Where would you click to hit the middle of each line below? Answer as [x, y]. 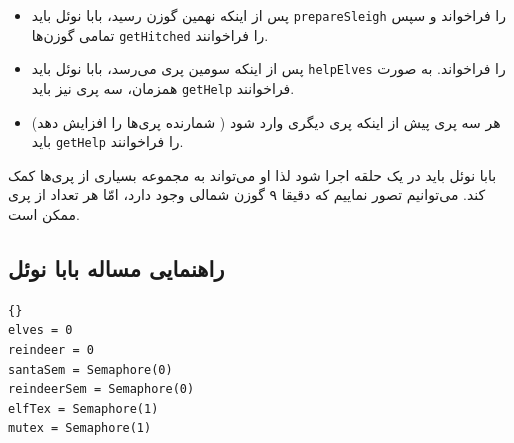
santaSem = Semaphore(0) [90, 369]
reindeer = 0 [51, 350]
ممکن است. [44, 214]
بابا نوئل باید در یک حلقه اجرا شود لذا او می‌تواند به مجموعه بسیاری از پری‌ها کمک [252, 174]
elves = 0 [40, 330]
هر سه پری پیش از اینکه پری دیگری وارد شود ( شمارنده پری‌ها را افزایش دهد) [266, 121]
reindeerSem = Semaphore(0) [101, 389]
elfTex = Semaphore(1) [83, 408]
